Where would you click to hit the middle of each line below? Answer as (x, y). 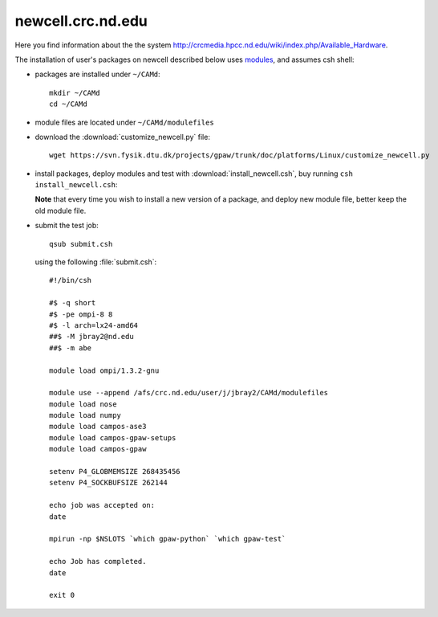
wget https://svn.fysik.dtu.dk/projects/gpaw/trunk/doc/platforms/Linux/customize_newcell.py (239, 155)
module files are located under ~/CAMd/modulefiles (124, 122)
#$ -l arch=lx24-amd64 (94, 325)
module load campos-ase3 (98, 427)
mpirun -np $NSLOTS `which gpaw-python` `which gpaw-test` (168, 539)
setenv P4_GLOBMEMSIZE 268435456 (115, 472)
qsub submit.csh (81, 244)
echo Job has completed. (98, 562)
